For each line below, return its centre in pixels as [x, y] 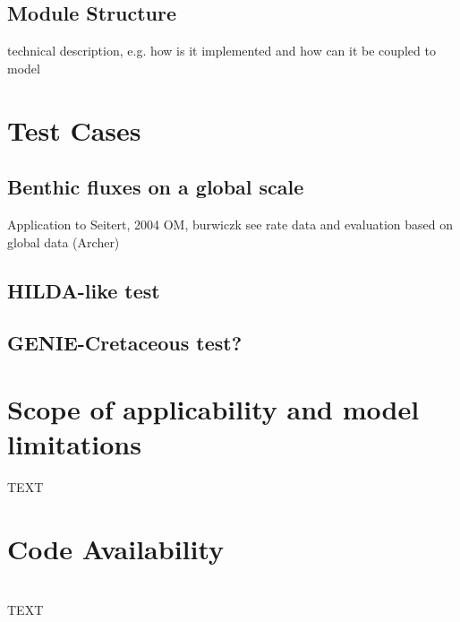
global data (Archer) [64, 242]
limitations [74, 444]
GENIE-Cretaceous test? [125, 343]
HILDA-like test [84, 290]
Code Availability [116, 548]
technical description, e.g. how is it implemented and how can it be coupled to [221, 51]
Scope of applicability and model [213, 408]
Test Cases [74, 130]
